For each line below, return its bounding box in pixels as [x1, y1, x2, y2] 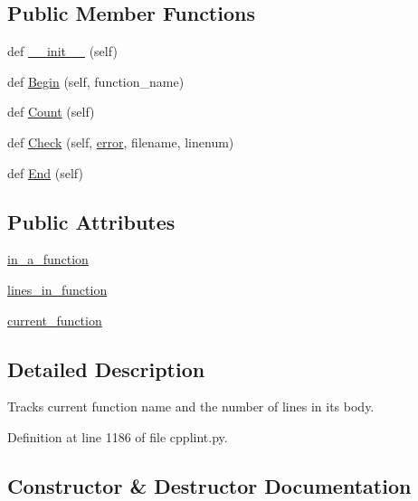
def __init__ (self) [7, 42, 118, 61]
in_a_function [7, 250, 89, 269]
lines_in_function [7, 279, 108, 298]
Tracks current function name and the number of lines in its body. [7, 397, 375, 416]
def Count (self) [7, 102, 95, 121]
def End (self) [7, 163, 83, 182]
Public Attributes [7, 207, 176, 235]
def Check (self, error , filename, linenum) [7, 132, 234, 151]
